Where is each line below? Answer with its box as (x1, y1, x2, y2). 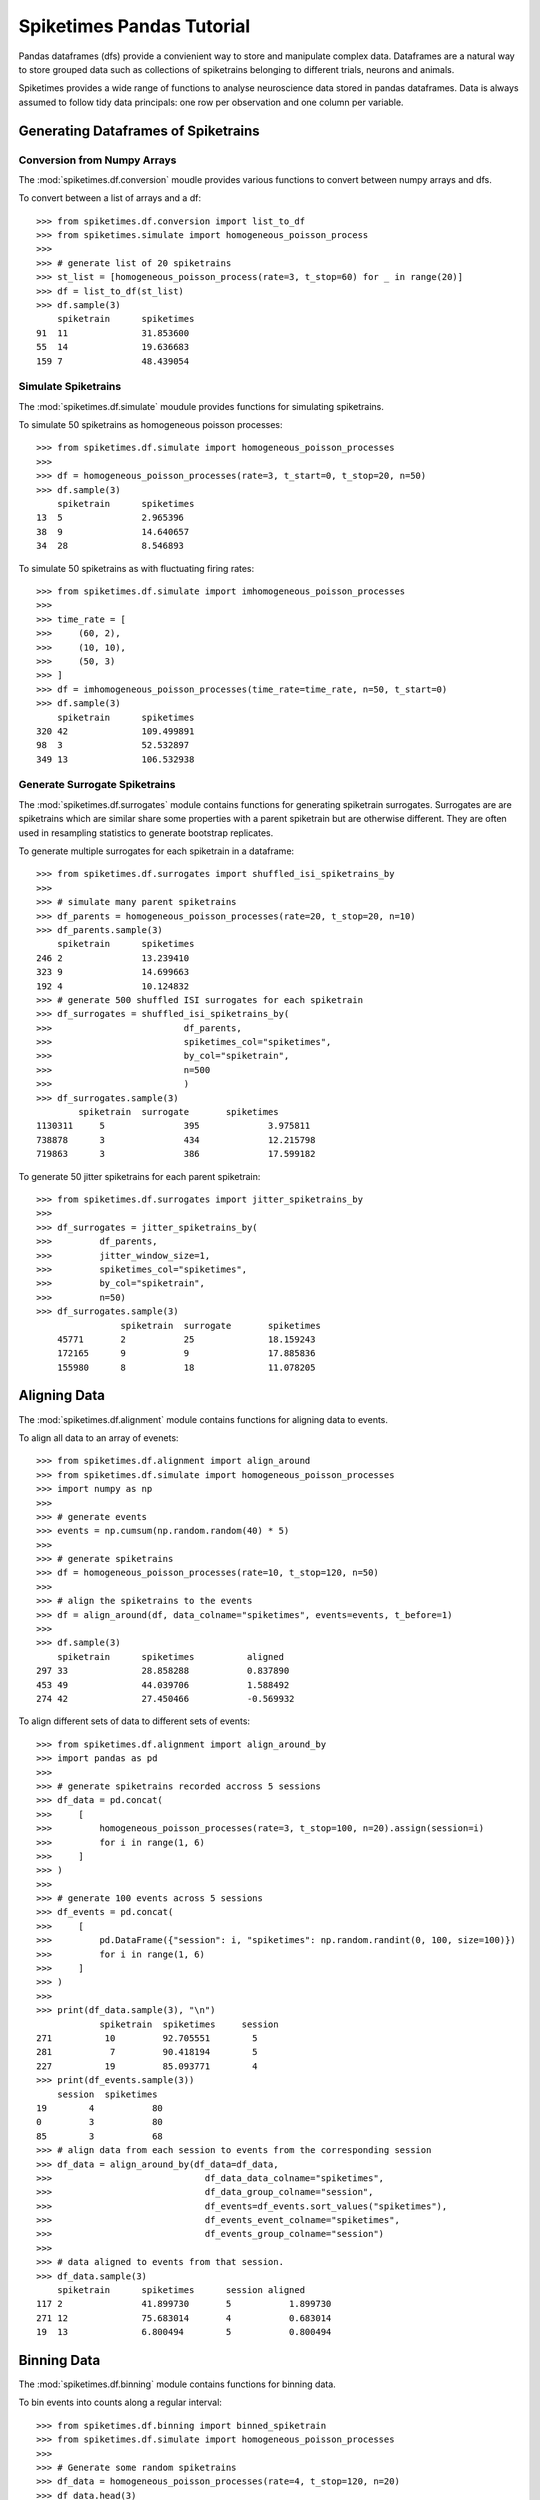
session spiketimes (56, 2088, 158, 2100)
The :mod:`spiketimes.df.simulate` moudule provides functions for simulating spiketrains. (18, 400, 384, 412)
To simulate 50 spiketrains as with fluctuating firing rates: (18, 562, 255, 574)
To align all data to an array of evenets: (18, 1431, 179, 1444)
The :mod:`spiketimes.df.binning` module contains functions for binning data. (18, 2378, 337, 2390)
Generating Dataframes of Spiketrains (18, 122, 260, 139)
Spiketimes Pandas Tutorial (18, 15, 251, 37)
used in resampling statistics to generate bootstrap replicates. (18, 826, 274, 839)
